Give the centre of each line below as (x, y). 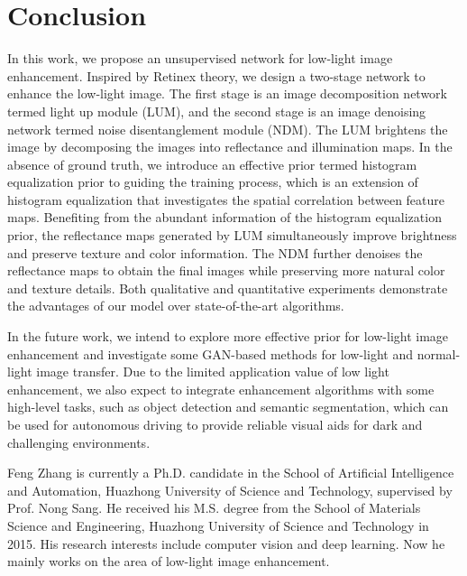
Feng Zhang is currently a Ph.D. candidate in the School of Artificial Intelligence (231, 473)
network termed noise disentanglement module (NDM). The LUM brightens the (228, 129)
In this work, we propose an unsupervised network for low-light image (200, 58)
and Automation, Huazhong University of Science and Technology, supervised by (230, 490)
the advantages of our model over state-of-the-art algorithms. (176, 306)
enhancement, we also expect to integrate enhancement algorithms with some (221, 389)
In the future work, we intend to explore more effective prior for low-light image (228, 336)
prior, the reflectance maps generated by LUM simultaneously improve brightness (232, 235)
